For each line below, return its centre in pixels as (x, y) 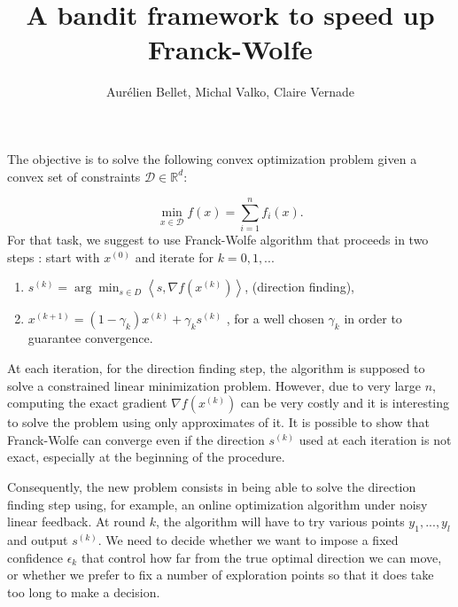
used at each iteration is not (375, 439)
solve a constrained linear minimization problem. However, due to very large (214, 385)
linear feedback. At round (77, 521)
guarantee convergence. (90, 338)
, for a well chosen (275, 319)
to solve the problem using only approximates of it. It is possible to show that (218, 422)
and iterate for (175, 257)
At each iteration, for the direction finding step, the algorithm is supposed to (216, 368)
